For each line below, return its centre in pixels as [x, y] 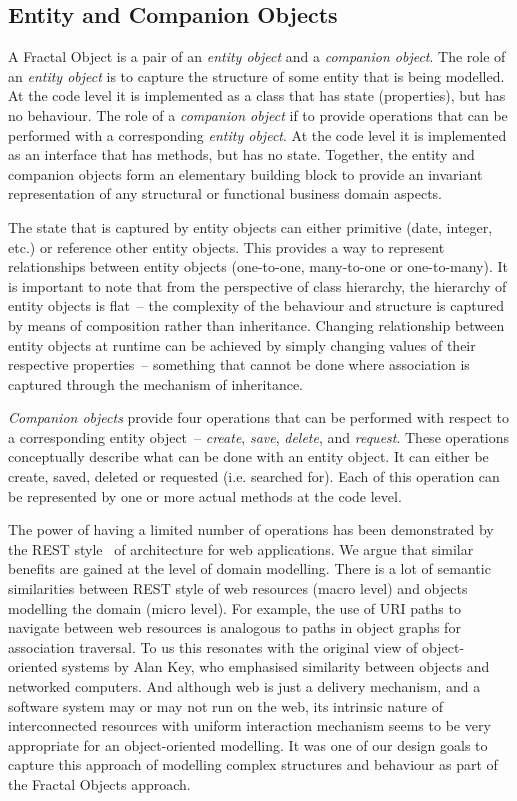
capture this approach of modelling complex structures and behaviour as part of [253, 764]
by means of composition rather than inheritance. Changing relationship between [256, 324]
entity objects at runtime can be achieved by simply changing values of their [242, 344]
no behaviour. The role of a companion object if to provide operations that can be [258, 114]
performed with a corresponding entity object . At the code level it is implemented [257, 134]
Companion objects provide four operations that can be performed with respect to [259, 417]
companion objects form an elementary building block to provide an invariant [245, 173]
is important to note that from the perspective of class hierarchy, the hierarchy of [257, 285]
